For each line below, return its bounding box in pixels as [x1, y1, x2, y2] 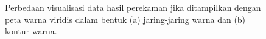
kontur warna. [5, 25, 57, 37]
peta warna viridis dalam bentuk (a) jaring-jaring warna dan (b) [5, 13, 246, 25]
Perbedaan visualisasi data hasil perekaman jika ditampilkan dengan [5, 1, 261, 13]
